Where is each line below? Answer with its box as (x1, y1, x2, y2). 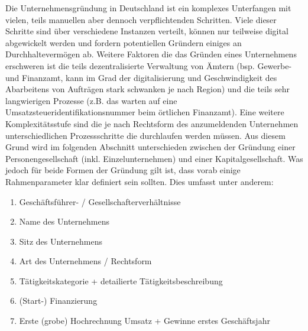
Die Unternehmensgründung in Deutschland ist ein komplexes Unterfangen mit (5, 2, 291, 14)
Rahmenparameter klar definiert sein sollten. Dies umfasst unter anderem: (5, 175, 274, 187)
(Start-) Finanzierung (19, 294, 98, 307)
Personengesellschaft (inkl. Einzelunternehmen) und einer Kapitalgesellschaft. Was (5, 152, 303, 164)
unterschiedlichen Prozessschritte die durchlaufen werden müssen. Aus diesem (5, 129, 286, 141)
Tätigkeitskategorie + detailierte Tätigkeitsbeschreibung (19, 274, 223, 287)
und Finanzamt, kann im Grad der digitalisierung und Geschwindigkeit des (5, 71, 277, 83)
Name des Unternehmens (19, 215, 110, 228)
